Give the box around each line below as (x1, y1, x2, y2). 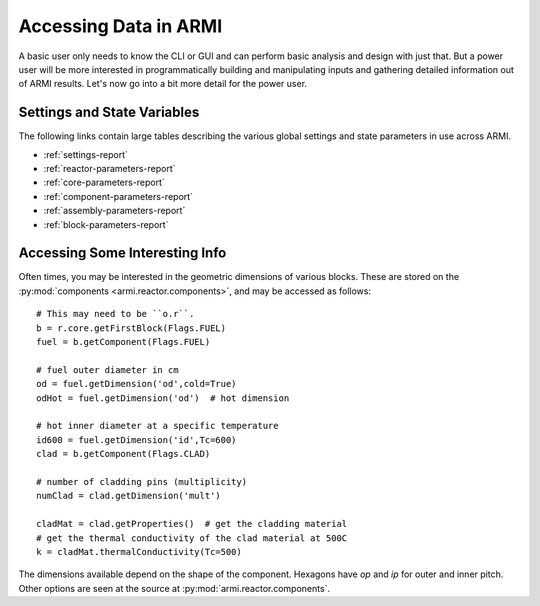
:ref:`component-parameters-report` (43, 190, 194, 202)
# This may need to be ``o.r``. (36, 308, 195, 320)
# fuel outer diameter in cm (36, 364, 179, 375)
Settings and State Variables (18, 104, 200, 121)
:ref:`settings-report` (43, 148, 129, 160)
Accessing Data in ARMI (18, 15, 223, 37)
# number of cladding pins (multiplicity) (36, 476, 248, 487)
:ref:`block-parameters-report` (43, 218, 169, 230)
